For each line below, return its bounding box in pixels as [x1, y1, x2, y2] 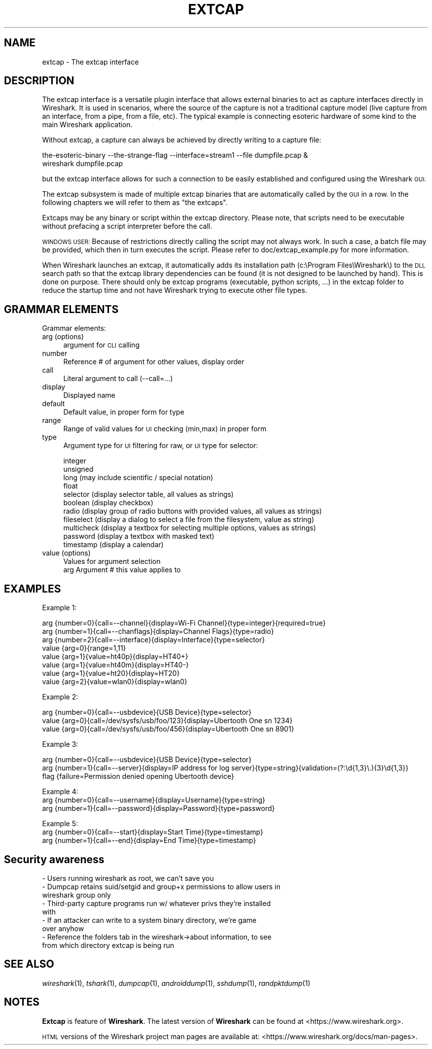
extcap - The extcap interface [42, 57, 139, 66]
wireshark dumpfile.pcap [42, 159, 123, 168]
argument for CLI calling [63, 341, 140, 350]
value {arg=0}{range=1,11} [42, 644, 126, 653]
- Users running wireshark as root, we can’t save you [42, 874, 214, 882]
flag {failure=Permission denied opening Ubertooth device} [42, 772, 234, 781]
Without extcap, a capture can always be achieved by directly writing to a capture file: [42, 136, 322, 144]
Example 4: [42, 787, 78, 796]
